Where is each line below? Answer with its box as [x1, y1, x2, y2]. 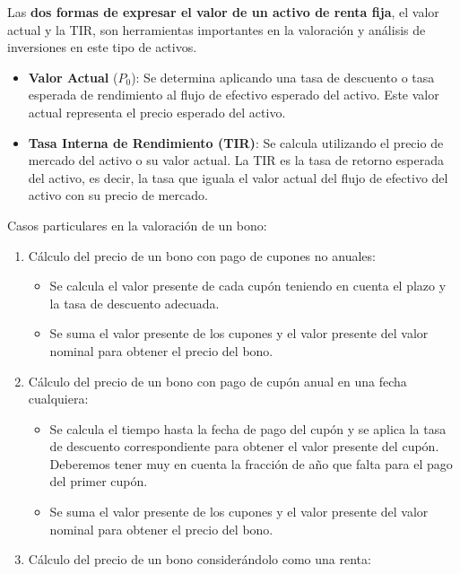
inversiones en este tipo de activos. [7, 38, 197, 57]
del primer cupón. [49, 472, 148, 491]
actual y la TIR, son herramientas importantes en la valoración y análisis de [7, 20, 426, 39]
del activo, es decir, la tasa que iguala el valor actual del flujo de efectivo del [28, 168, 448, 187]
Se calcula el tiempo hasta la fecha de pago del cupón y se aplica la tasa [49, 419, 447, 438]
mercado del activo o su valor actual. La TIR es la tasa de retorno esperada [28, 151, 445, 170]
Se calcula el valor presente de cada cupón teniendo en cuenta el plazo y [49, 276, 447, 295]
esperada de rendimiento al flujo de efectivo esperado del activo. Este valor [28, 85, 439, 104]
